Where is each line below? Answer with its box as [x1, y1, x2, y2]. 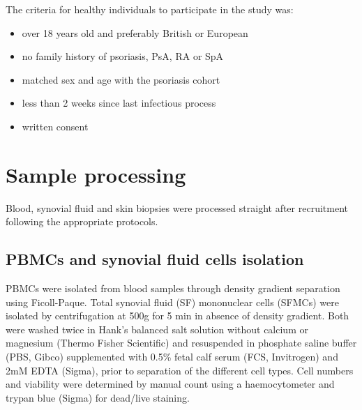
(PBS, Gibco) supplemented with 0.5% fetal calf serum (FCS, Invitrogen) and [6, 349, 338, 364]
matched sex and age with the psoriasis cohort [22, 72, 220, 86]
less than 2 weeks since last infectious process [22, 96, 216, 110]
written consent [22, 119, 89, 133]
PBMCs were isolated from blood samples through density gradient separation [6, 281, 340, 296]
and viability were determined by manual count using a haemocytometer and [6, 377, 335, 391]
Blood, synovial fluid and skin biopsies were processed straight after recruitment [6, 200, 348, 215]
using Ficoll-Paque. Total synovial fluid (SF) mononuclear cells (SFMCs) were [6, 294, 339, 309]
